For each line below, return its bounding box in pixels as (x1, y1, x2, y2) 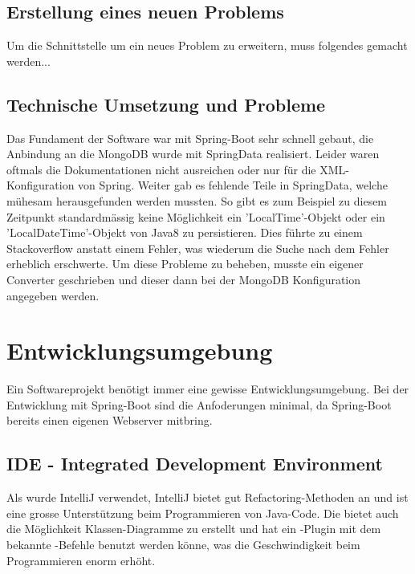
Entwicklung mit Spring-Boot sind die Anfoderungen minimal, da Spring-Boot (6, 396, 392, 413)
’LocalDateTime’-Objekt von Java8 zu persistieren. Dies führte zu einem (6, 224, 363, 241)
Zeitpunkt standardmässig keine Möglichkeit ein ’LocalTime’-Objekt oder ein (6, 208, 385, 225)
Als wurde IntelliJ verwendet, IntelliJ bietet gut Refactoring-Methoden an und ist (6, 489, 409, 506)
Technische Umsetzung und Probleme (6, 92, 326, 116)
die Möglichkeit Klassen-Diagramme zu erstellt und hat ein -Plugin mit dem (6, 520, 381, 537)
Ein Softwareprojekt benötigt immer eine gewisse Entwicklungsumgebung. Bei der (6, 381, 409, 397)
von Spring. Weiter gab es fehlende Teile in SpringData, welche (78, 177, 388, 193)
